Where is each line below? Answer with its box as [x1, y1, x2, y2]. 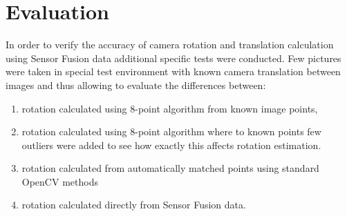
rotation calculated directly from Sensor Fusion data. [21, 197, 246, 212]
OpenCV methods [21, 174, 98, 188]
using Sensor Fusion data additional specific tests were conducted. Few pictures [6, 50, 341, 65]
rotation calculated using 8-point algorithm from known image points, [21, 101, 318, 115]
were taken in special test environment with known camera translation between [6, 64, 341, 79]
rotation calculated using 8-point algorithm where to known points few [21, 124, 321, 139]
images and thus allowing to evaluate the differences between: [6, 77, 266, 92]
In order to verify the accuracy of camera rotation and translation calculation [6, 37, 334, 52]
